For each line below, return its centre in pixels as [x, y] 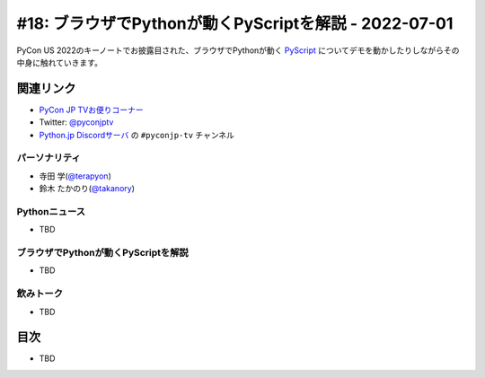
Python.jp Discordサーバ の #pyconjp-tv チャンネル [137, 135]
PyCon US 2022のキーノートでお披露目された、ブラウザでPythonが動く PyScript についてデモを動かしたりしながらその [238, 50]
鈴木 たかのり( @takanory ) [87, 189]
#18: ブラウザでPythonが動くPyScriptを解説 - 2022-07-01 [235, 23]
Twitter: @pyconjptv [76, 122]
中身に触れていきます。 [60, 62]
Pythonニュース [51, 211]
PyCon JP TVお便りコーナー [91, 110]
